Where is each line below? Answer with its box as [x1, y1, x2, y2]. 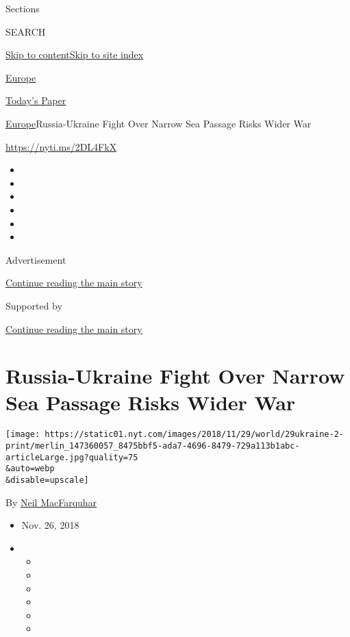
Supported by [5, 298, 62, 312]
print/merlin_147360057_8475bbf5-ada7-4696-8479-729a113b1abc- [5, 441, 300, 451]
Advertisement [5, 252, 66, 266]
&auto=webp [5, 464, 55, 474]
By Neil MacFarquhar [5, 495, 97, 509]
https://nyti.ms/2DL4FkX [5, 139, 117, 153]
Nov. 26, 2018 [21, 518, 79, 532]
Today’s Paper [5, 93, 66, 108]
